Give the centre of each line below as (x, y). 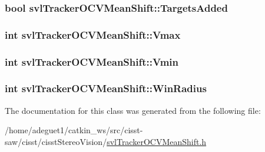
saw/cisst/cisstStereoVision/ (56, 141)
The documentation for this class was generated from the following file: (133, 110)
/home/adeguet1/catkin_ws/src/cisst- (74, 130)
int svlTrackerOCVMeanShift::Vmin (92, 61)
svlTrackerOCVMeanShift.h (157, 141)
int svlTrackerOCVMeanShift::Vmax (93, 34)
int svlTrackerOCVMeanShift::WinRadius (106, 88)
